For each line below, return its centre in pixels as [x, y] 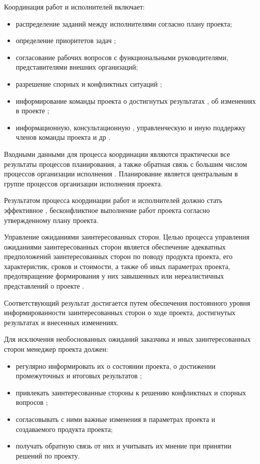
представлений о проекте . [44, 286]
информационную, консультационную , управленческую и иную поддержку [131, 127]
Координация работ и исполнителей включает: [74, 7]
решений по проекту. [48, 455]
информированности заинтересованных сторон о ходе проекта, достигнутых [120, 312]
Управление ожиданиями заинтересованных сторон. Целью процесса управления [127, 237]
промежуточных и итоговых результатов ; [79, 376]
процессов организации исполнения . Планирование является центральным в [121, 174]
